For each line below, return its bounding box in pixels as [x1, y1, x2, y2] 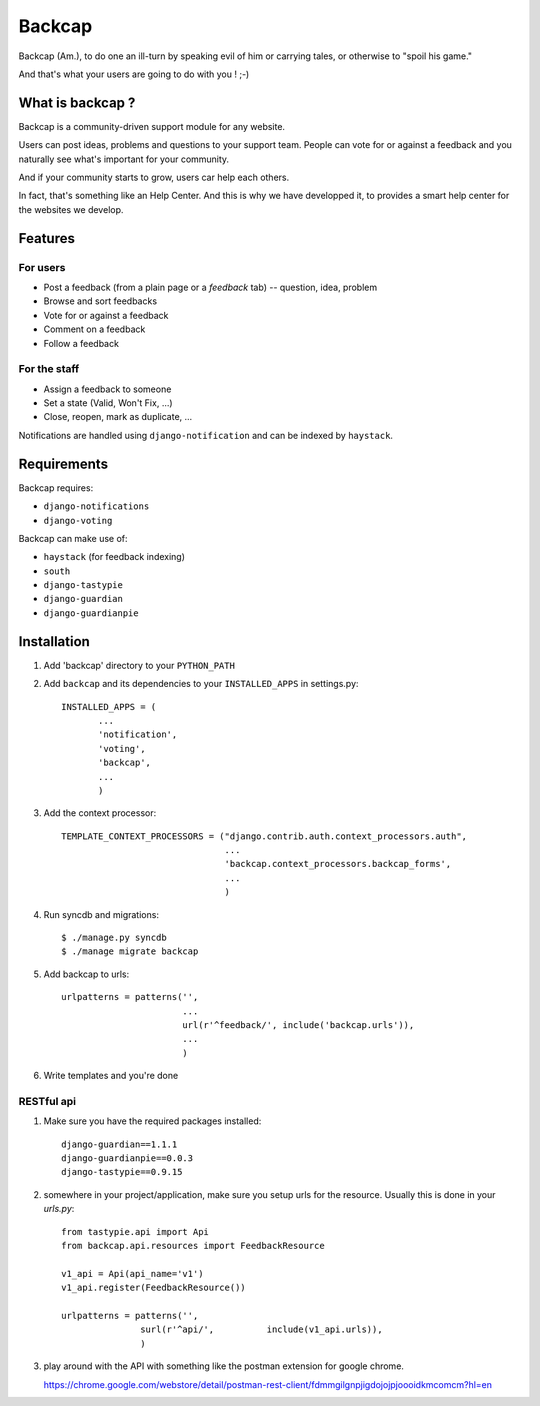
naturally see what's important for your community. [18, 153, 230, 165]
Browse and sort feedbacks [43, 295, 158, 307]
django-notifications [43, 501, 150, 512]
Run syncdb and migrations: [43, 908, 160, 920]
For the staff [18, 362, 80, 376]
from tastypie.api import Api [61, 1226, 210, 1237]
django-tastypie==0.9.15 [61, 1166, 183, 1178]
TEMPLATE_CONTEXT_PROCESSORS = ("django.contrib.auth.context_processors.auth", [61, 830, 468, 842]
